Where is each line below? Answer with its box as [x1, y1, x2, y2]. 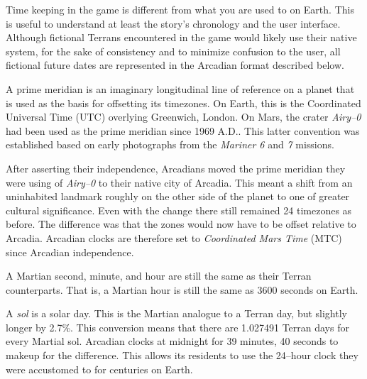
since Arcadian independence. [6, 244, 134, 259]
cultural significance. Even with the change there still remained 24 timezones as [6, 202, 352, 217]
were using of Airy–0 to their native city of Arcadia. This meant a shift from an [6, 175, 353, 189]
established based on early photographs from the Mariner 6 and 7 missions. [6, 137, 334, 152]
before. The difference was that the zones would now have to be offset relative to [6, 216, 356, 231]
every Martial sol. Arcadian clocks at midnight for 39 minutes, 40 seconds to [6, 334, 339, 348]
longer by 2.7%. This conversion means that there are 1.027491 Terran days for [6, 319, 349, 334]
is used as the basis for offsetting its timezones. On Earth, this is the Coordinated [6, 95, 361, 110]
